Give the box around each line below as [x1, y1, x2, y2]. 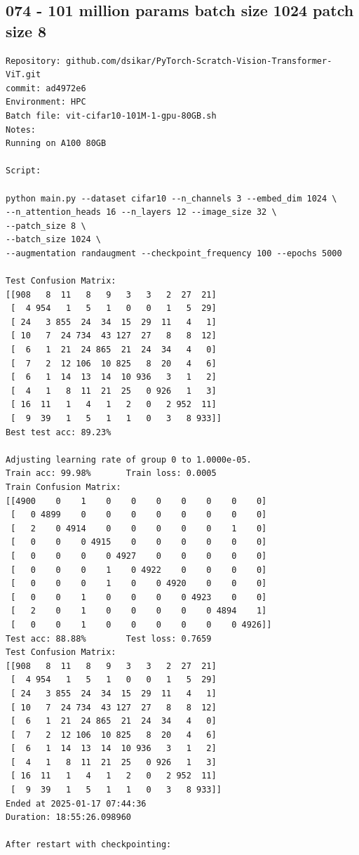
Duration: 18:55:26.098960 [6, 812, 131, 823]
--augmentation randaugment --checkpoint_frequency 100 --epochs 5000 [6, 248, 342, 258]
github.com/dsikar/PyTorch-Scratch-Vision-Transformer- [65, 55, 332, 66]
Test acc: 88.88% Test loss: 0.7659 [6, 633, 212, 644]
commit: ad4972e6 [6, 83, 86, 93]
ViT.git [6, 69, 41, 80]
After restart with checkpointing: [6, 840, 172, 850]
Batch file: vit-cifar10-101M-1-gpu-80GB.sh [6, 110, 217, 121]
